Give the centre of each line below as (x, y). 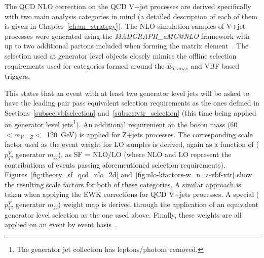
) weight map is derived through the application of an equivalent (158, 204)
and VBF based (215, 65)
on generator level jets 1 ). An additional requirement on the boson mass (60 (121, 124)
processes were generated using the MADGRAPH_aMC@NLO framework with (127, 36)
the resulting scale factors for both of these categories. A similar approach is (123, 184)
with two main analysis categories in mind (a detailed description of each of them (131, 16)
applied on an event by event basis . (61, 224)
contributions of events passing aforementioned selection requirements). (115, 164)
